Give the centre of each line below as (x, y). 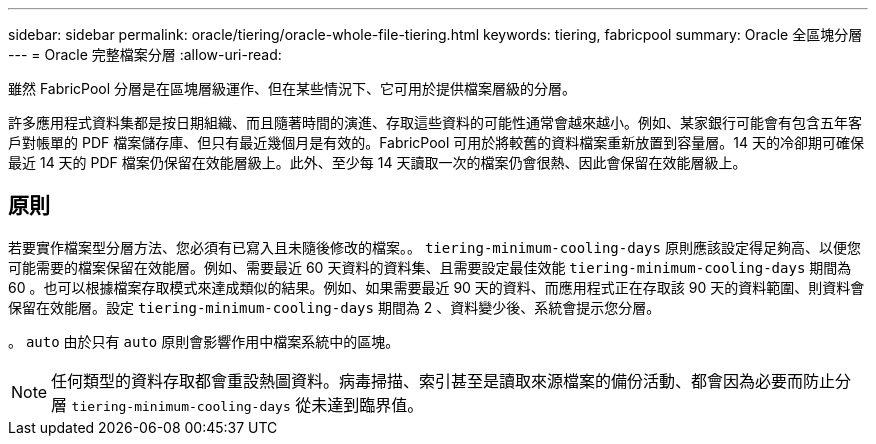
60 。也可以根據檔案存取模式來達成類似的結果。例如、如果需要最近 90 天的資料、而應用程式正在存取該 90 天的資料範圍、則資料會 (436, 287)
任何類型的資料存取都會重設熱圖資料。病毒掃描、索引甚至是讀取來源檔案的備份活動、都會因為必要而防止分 (451, 380)
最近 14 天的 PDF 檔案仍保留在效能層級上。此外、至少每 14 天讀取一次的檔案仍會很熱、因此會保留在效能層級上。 (377, 162)
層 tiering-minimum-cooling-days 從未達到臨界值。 (237, 404)
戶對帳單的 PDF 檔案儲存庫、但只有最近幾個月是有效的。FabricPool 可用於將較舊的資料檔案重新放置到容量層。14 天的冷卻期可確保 (436, 142)
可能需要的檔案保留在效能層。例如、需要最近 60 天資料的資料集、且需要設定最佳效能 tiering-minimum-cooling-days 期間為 (430, 267)
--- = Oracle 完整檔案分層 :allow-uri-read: (145, 54)
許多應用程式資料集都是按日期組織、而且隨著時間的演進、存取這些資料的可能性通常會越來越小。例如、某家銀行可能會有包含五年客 (435, 122)
